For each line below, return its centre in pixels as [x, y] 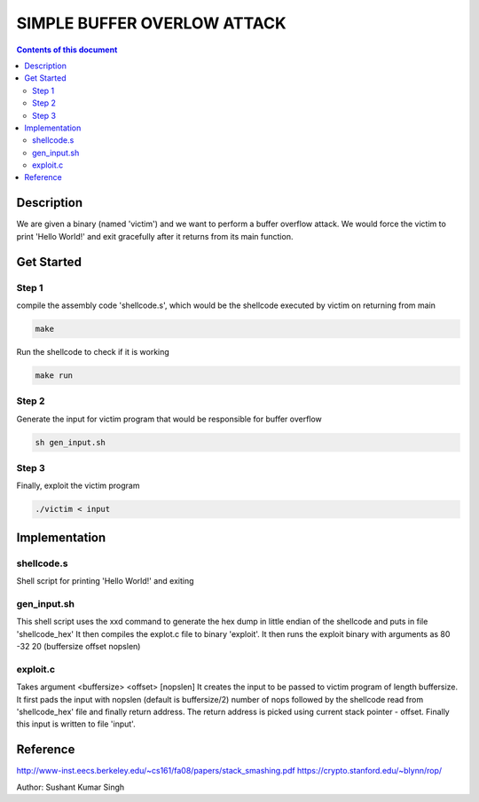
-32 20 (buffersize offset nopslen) [79, 646]
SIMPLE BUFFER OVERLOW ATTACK [152, 23]
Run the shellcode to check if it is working [93, 351]
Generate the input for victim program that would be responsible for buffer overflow [169, 419]
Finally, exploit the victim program [78, 486]
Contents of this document [67, 50]
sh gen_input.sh [71, 442]
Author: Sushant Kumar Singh [71, 787]
